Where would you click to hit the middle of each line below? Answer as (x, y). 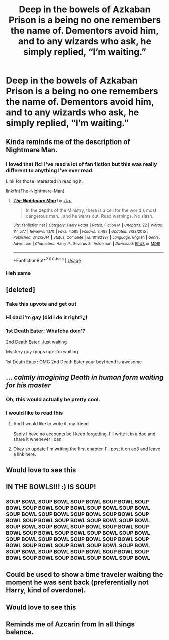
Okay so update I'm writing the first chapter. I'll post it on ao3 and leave (87, 449)
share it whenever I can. (38, 439)
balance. (20, 632)
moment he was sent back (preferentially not (77, 582)
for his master (28, 385)
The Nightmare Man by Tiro (42, 200)
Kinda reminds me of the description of (68, 142)
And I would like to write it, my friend (51, 424)
